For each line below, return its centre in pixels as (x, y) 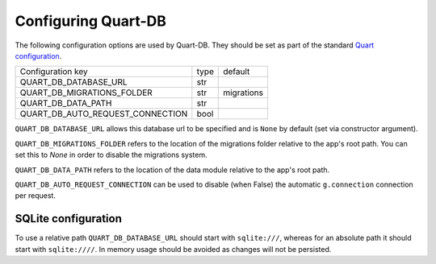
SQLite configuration (69, 219)
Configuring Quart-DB (91, 21)
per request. (36, 196)
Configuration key (54, 72)
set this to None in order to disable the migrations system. (111, 155)
